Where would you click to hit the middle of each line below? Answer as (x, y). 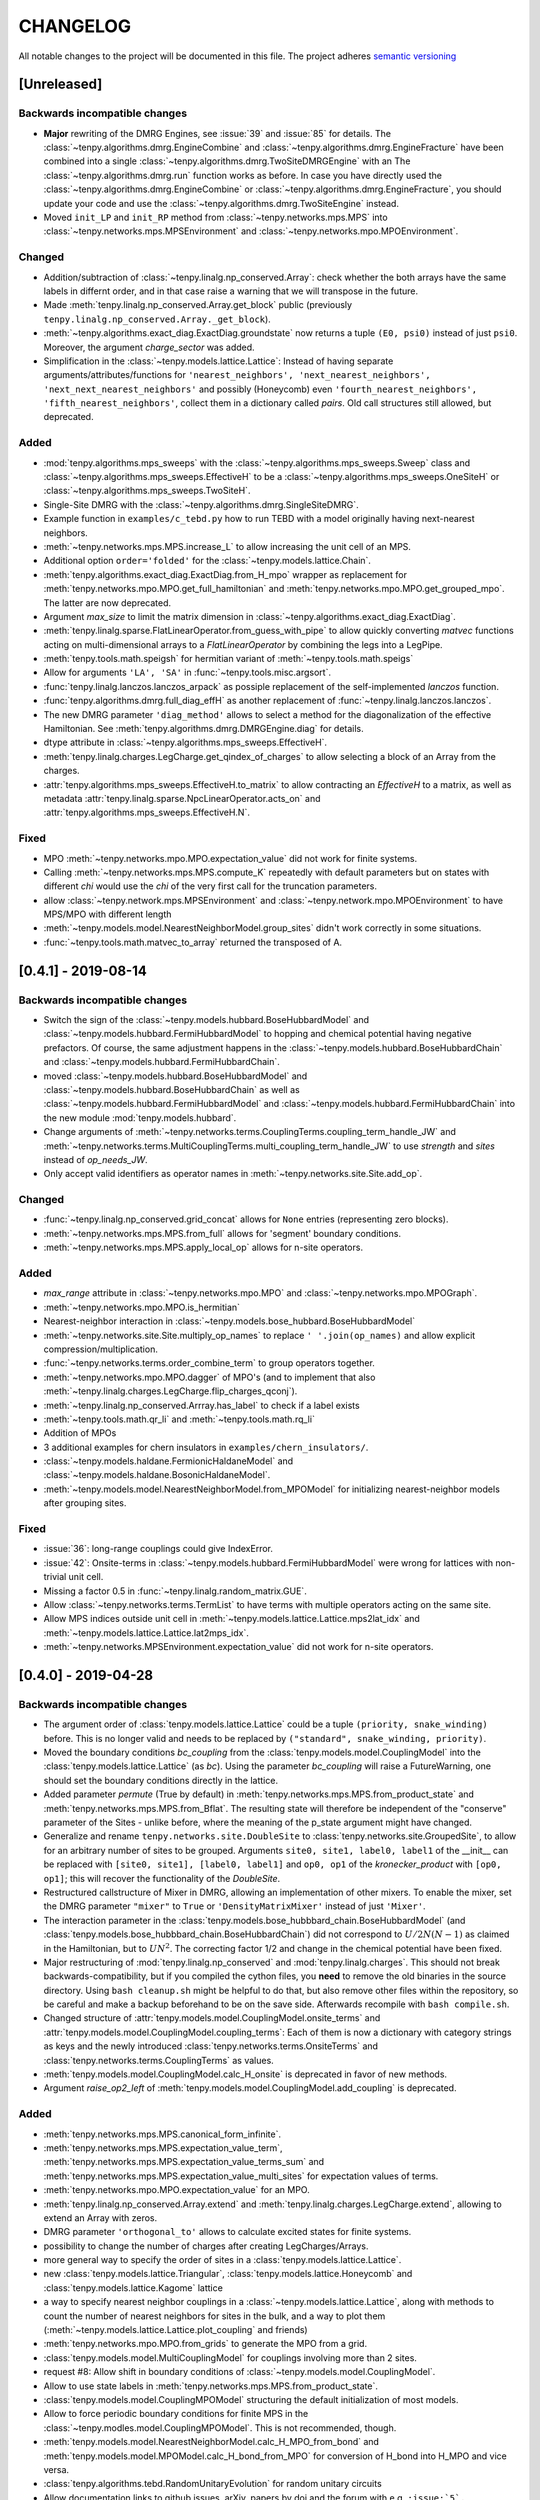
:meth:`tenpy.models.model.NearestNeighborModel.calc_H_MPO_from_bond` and (211, 2442)
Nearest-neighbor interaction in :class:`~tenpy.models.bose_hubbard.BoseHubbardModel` (229, 1321)
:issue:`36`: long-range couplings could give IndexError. (158, 1549)
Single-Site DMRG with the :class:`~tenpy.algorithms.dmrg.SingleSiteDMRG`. (201, 504)
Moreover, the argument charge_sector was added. (149, 347)
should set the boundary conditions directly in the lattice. (161, 1780)
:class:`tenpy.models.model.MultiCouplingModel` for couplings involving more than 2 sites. (230, 2357)
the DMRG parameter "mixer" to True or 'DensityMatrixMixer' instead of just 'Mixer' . (234, 1906)
